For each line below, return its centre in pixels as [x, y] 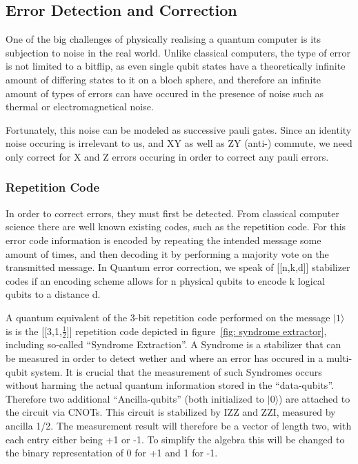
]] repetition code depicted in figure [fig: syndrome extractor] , [197, 331]
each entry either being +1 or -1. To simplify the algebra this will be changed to [175, 439]
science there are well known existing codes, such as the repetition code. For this [176, 226]
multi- [339, 357]
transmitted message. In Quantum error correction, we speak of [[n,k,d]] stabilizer [178, 267]
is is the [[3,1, [34, 331]
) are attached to [315, 398]
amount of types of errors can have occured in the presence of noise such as [165, 93]
